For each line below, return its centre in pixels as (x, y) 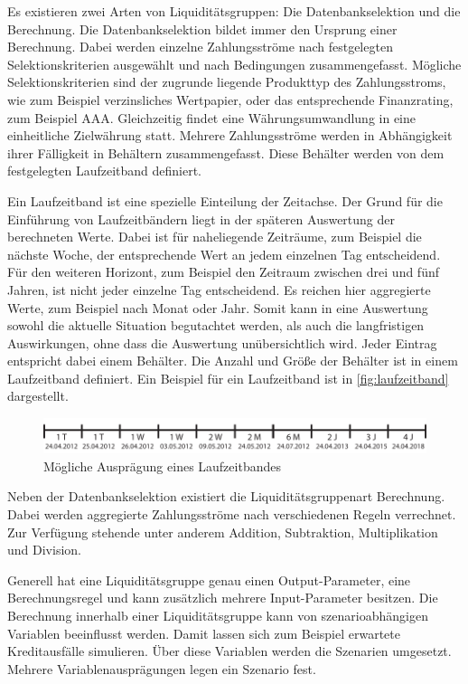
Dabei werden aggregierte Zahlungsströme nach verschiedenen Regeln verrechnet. (232, 514)
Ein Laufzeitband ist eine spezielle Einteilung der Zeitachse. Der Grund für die (225, 200)
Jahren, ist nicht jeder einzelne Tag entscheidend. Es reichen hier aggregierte (219, 289)
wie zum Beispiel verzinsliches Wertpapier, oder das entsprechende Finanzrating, (230, 99)
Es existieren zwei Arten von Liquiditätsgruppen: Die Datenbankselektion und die (234, 11)
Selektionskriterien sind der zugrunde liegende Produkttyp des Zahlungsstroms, (227, 82)
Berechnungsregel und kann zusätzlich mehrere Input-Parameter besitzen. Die (223, 598)
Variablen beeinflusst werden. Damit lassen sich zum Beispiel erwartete (204, 633)
